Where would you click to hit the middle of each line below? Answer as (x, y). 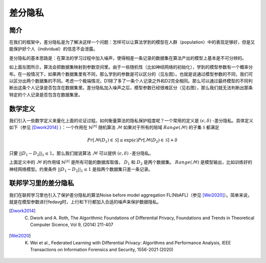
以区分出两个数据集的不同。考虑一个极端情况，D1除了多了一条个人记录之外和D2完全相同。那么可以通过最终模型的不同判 (131, 81)
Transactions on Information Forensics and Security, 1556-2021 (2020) (102, 250)
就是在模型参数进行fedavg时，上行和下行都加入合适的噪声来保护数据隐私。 (85, 201)
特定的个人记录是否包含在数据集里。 (46, 95)
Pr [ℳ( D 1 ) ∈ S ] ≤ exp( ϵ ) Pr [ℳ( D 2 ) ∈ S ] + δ (132, 141)
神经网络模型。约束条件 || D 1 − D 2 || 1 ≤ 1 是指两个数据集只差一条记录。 (81, 170)
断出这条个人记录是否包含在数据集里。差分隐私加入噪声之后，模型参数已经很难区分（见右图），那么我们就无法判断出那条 (131, 88)
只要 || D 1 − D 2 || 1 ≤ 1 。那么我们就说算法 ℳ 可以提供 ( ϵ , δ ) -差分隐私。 (81, 154)
